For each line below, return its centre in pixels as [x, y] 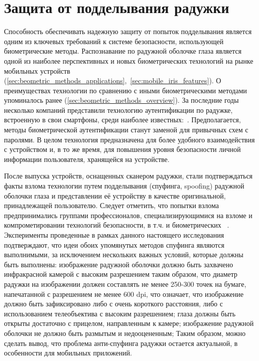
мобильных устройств [37, 70]
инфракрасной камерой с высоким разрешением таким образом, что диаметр [121, 274]
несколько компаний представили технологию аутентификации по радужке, [118, 110]
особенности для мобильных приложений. [68, 353]
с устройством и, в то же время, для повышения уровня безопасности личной [122, 149]
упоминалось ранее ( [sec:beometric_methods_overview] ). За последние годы [121, 100]
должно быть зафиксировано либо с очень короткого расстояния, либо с [113, 304]
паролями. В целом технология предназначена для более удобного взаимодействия [129, 139]
